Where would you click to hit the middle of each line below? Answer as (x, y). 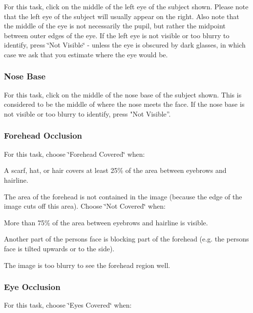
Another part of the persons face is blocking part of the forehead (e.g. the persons (126, 239)
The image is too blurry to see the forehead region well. (87, 265)
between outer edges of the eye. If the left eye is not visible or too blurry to (117, 35)
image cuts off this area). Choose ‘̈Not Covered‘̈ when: (85, 206)
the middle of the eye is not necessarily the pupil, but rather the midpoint (115, 26)
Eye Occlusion (32, 287)
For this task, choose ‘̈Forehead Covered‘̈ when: (74, 154)
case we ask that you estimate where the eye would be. (86, 54)
